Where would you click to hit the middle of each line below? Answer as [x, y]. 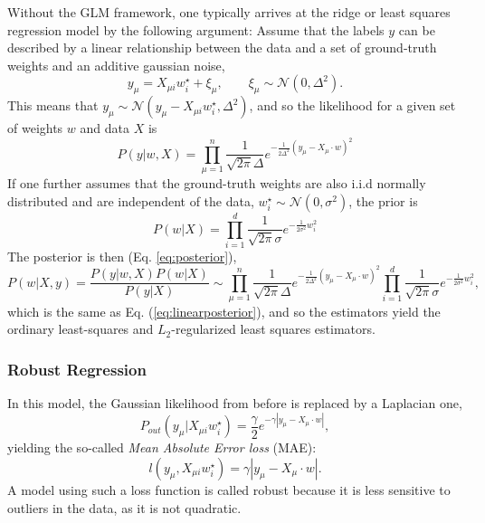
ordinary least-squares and [81, 329]
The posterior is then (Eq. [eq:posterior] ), [122, 256]
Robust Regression [77, 369]
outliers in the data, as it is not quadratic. [124, 507]
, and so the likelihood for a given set [352, 105]
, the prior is [383, 200]
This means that [53, 105]
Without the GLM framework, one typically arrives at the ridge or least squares [229, 12]
